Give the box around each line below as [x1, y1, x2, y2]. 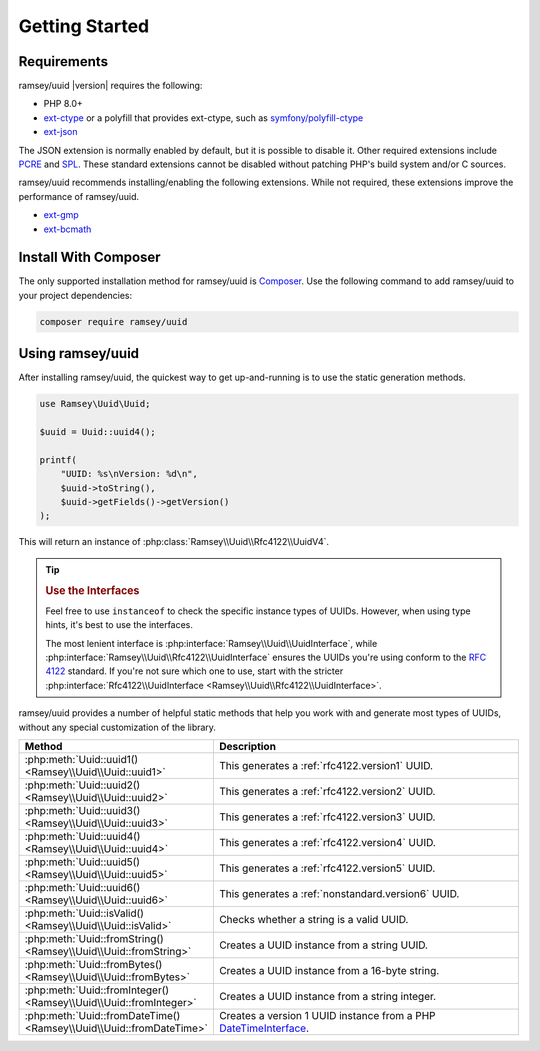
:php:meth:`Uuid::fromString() [24, 932, 164, 946]
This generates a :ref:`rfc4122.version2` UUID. [218, 785, 436, 799]
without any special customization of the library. [18, 721, 217, 733]
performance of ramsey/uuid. [18, 190, 140, 202]
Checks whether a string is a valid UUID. [218, 913, 409, 927]
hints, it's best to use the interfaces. [45, 619, 194, 631]
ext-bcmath [43, 223, 92, 235]
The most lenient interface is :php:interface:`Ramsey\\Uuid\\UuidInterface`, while [45, 637, 378, 649]
